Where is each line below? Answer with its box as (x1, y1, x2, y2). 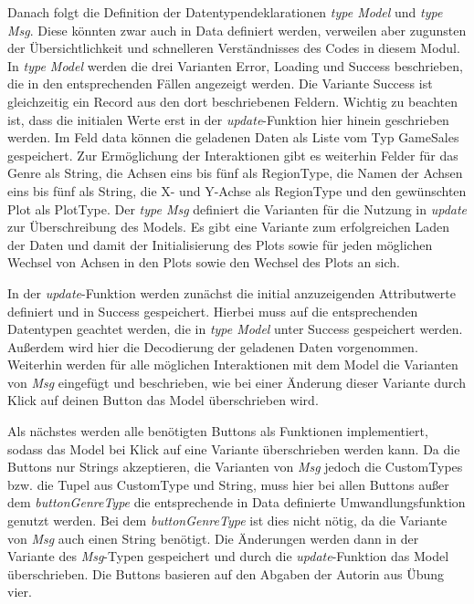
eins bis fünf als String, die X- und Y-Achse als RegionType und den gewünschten (7, 181, 467, 200)
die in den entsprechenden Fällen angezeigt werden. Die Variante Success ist (7, 74, 433, 93)
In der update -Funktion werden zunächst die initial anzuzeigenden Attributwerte (7, 283, 456, 302)
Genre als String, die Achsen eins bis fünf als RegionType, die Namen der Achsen (7, 163, 463, 182)
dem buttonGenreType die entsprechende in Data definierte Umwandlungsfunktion (7, 493, 466, 512)
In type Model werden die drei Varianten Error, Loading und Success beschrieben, (7, 56, 463, 75)
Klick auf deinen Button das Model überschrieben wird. (7, 391, 319, 410)
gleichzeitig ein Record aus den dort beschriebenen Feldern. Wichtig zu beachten (7, 91, 458, 110)
